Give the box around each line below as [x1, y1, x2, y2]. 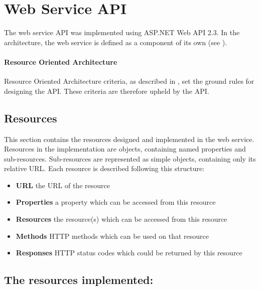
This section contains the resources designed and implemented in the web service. [4, 133, 254, 144]
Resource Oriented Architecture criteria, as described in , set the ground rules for [4, 76, 254, 86]
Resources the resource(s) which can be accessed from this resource [16, 214, 227, 224]
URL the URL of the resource [16, 180, 110, 190]
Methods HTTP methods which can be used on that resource [16, 230, 209, 241]
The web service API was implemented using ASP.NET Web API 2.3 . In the [4, 27, 240, 38]
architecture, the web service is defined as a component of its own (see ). [4, 37, 227, 47]
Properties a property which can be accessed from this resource [16, 197, 216, 207]
